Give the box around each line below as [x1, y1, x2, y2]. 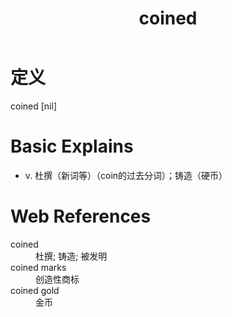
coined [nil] [10, 100, 57, 112]
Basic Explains [10, 135, 134, 158]
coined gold [10, 284, 60, 296]
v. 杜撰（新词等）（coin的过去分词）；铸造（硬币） [24, 169, 228, 181]
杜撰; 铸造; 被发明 [35, 250, 108, 262]
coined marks [10, 261, 67, 273]
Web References [10, 205, 152, 228]
